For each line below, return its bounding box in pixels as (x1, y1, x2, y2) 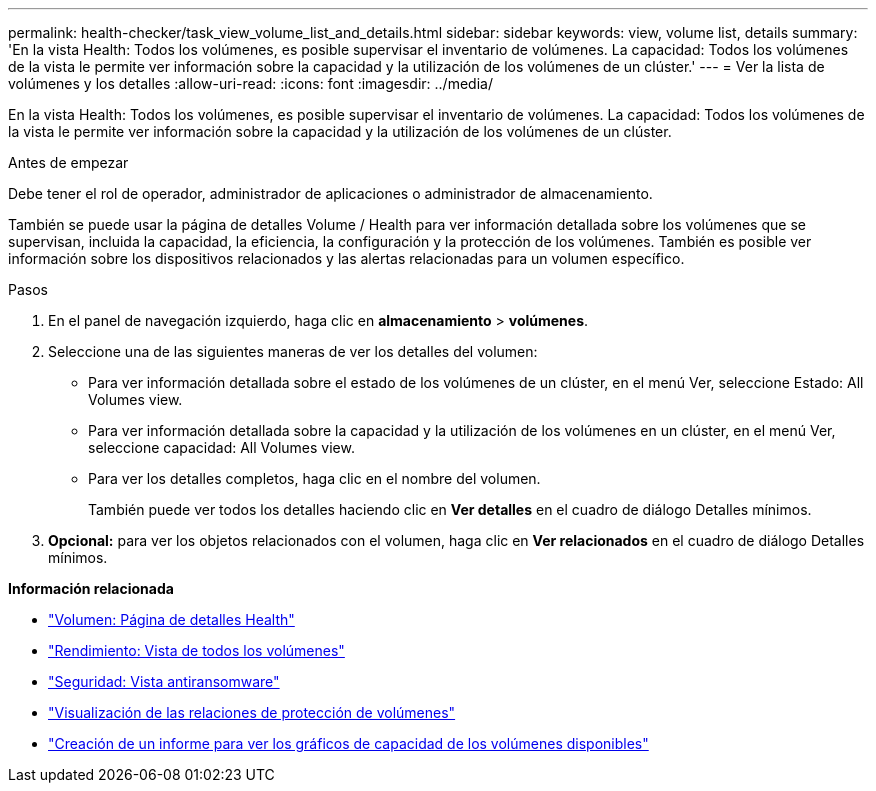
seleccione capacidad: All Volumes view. (88, 439, 355, 456)
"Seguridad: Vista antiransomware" (48, 673, 280, 690)
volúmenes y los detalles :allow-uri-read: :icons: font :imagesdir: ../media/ (8, 75, 493, 92)
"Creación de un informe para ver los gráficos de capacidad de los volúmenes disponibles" (48, 735, 649, 752)
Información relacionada (8, 580, 174, 597)
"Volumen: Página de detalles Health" (48, 611, 295, 628)
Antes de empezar (8, 154, 129, 171)
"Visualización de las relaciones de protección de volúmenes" (48, 704, 456, 721)
